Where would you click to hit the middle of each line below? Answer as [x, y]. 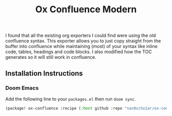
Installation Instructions [44, 73]
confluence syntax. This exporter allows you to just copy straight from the [83, 41]
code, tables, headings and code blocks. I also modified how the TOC [79, 52]
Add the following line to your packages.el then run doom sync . [71, 99]
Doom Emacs [22, 88]
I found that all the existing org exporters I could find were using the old [81, 36]
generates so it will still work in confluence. [51, 57]
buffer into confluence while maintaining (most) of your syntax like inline [81, 47]
